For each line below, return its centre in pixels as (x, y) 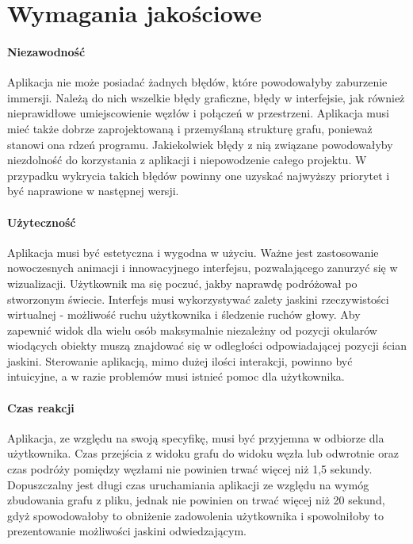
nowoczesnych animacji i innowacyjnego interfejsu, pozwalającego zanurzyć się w (203, 268)
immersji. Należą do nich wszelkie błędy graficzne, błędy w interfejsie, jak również (206, 97)
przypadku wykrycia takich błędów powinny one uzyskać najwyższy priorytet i (199, 175)
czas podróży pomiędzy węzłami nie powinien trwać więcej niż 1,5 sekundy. (190, 469)
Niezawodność (46, 51)
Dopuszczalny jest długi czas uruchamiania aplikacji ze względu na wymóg (188, 484)
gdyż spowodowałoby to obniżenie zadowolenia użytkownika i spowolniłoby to (196, 515)
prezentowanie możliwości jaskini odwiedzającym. (127, 531)
